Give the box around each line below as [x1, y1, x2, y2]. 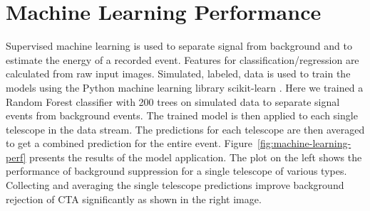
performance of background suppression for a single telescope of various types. [6, 163, 347, 178]
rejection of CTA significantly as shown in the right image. [6, 191, 262, 206]
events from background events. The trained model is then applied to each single [6, 108, 358, 123]
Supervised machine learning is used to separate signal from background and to [6, 38, 352, 53]
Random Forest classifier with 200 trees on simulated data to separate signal [6, 94, 340, 109]
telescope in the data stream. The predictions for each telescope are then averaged [6, 121, 365, 136]
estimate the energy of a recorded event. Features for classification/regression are [6, 52, 359, 67]
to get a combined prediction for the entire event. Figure [6, 136, 253, 151]
